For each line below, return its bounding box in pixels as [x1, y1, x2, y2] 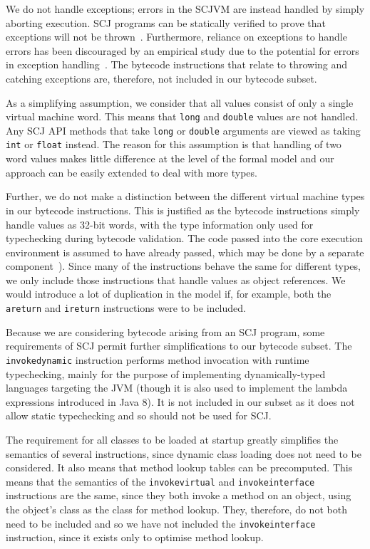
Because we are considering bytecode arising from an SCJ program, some [6, 324, 325, 339]
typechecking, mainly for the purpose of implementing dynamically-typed [6, 366, 326, 381]
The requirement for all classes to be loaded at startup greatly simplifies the [6, 432, 339, 446]
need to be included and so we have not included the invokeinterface [6, 516, 316, 530]
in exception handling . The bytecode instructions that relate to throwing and [6, 57, 348, 72]
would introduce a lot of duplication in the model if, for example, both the [6, 286, 332, 301]
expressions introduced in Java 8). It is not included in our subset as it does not [6, 394, 355, 409]
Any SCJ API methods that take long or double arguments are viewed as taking [6, 122, 361, 137]
